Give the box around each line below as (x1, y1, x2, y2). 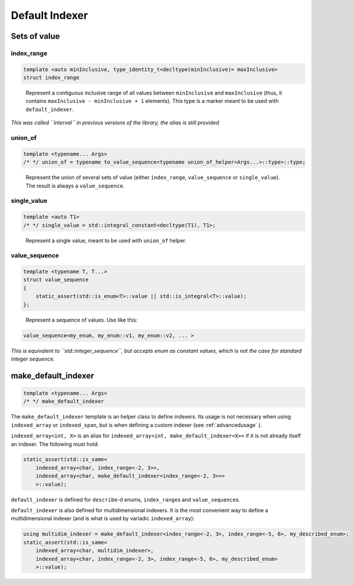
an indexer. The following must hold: (11, 440, 99, 447)
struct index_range (23, 74, 79, 81)
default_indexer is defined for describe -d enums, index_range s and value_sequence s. (11, 496, 241, 503)
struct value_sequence (23, 276, 89, 283)
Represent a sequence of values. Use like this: (25, 316, 138, 323)
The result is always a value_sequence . (25, 182, 125, 189)
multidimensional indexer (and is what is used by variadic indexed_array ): (11, 515, 195, 522)
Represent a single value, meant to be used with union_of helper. (25, 237, 187, 244)
